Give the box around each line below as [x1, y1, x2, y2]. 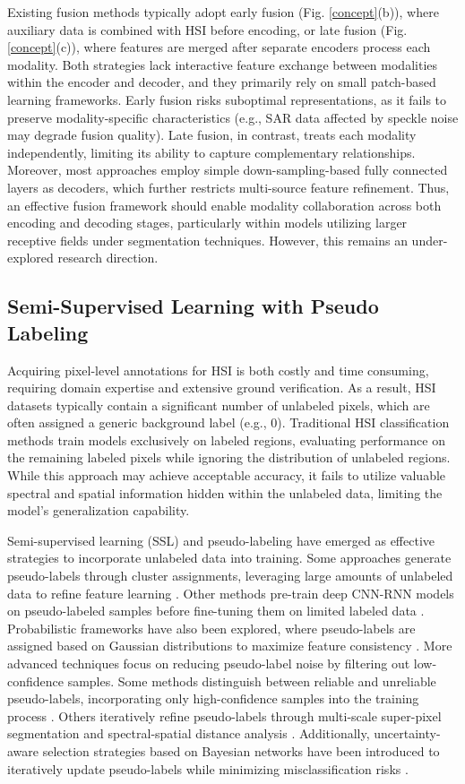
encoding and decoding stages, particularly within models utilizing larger [7, 213, 408, 232]
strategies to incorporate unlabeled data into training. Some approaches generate [7, 548, 452, 567]
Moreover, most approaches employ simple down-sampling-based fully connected [7, 160, 448, 179]
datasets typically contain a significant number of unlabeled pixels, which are [7, 395, 430, 414]
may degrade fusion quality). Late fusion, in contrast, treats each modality [7, 125, 417, 144]
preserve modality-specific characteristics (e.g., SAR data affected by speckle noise [7, 108, 459, 126]
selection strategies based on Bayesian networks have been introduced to [42, 741, 440, 760]
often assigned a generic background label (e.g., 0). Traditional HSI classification [7, 413, 450, 432]
